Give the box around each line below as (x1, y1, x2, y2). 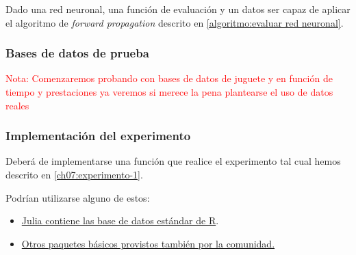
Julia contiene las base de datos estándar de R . (21, 213, 219, 228)
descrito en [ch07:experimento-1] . (5, 167, 143, 181)
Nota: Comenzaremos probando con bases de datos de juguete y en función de (5, 71, 333, 85)
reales (5, 98, 29, 112)
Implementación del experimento (5, 127, 191, 144)
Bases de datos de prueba (5, 44, 149, 62)
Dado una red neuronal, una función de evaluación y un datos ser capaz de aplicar (5, 2, 351, 16)
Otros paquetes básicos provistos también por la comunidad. (21, 236, 275, 250)
